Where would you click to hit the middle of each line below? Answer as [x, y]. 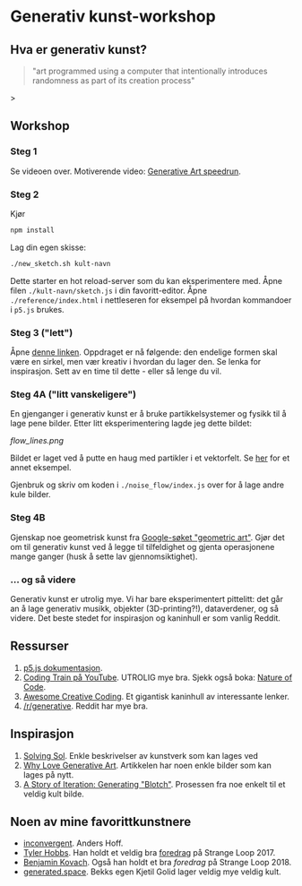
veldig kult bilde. [53, 794]
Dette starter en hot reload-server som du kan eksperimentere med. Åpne [147, 280]
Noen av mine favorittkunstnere [101, 821]
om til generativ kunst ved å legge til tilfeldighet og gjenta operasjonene [142, 546]
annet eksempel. [41, 468]
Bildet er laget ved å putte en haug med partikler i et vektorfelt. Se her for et [150, 458]
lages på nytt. [48, 774]
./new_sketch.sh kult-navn [60, 263]
